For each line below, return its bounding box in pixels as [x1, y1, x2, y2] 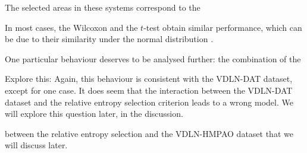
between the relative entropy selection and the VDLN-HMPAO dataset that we [5, 127, 293, 139]
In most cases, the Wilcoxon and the [5, 21, 138, 33]
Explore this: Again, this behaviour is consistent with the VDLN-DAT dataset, [5, 72, 293, 85]
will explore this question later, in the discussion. [5, 107, 183, 120]
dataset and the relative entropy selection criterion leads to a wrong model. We [5, 95, 293, 108]
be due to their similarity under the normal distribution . [5, 33, 214, 45]
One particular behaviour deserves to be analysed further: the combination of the [5, 52, 301, 65]
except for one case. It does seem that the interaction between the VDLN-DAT [5, 84, 293, 96]
